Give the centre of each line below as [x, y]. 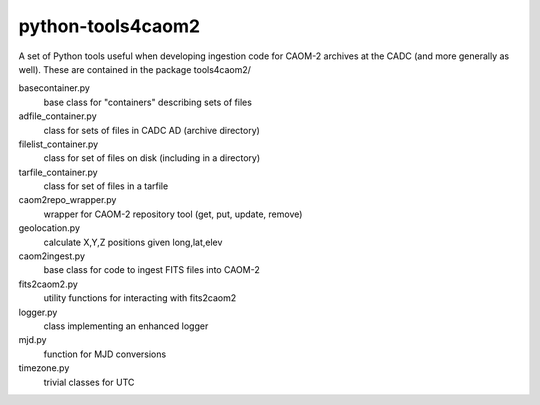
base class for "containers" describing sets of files [147, 102]
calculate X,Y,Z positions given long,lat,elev [133, 242]
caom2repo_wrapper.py [67, 200]
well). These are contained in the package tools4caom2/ [135, 69]
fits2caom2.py [48, 284]
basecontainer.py [54, 88]
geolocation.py [49, 228]
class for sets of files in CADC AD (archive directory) [151, 130]
